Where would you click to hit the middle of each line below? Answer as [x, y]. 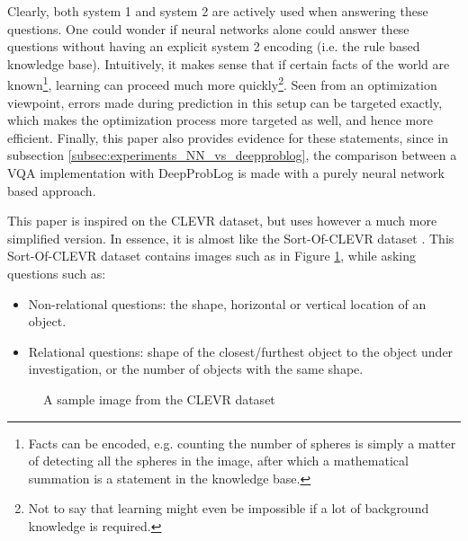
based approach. [52, 190]
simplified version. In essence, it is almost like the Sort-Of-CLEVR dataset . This [231, 238]
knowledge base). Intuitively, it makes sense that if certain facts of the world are [229, 63]
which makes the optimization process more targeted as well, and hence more [220, 120]
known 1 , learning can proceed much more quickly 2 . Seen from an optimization [222, 84]
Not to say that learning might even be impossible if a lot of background [229, 508]
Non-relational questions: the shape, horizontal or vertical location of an [227, 303]
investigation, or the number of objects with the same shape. [196, 369]
